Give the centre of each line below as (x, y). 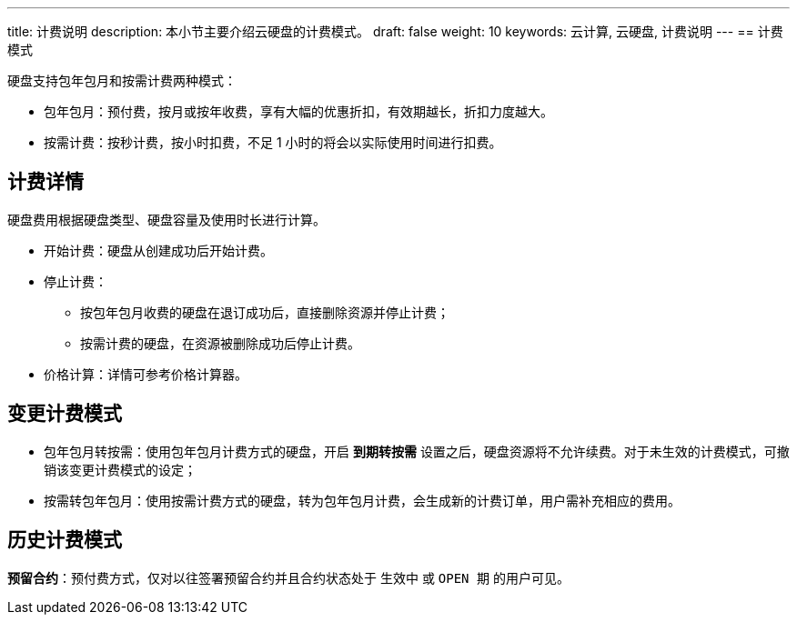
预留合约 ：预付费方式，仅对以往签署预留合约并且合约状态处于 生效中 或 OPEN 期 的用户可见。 (288, 577)
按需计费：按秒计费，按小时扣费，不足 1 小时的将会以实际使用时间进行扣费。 (273, 142)
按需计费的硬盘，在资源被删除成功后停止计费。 (220, 343)
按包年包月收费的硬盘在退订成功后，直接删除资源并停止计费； (265, 312)
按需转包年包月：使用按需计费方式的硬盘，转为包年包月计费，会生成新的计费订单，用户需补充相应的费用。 (362, 500)
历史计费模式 (65, 540)
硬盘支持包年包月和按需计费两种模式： (122, 80)
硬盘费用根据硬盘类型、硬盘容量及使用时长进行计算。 (166, 219)
